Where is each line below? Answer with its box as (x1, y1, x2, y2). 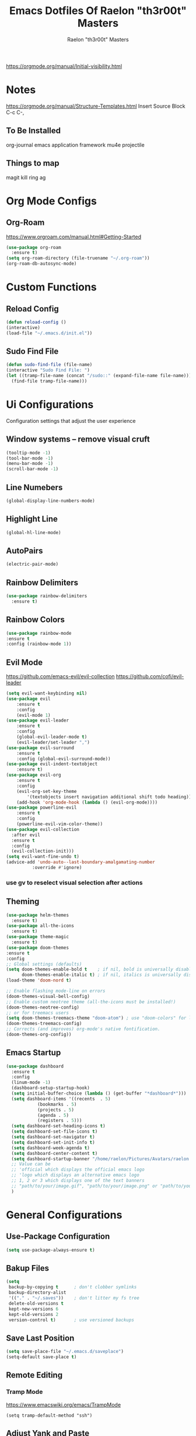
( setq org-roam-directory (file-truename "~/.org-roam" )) (6, 255, 150, 261)
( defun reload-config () (6, 319, 66, 325)
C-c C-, (6, 108, 24, 115)
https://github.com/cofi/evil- (116, 673, 184, 680)
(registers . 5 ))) (37, 1117, 82, 1124)
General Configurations (6, 1208, 123, 1222)
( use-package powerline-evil (6, 805, 77, 811)
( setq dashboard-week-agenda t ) (11, 1145, 90, 1151)
